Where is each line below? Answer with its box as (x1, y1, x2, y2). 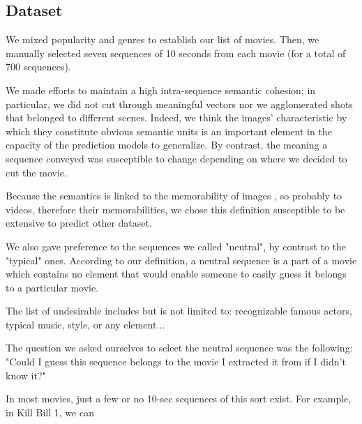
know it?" (6, 368, 46, 382)
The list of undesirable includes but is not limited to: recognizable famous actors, (6, 303, 352, 318)
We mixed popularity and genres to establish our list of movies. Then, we (6, 32, 319, 47)
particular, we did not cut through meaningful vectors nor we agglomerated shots (6, 96, 353, 111)
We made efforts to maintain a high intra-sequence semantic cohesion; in (6, 82, 316, 97)
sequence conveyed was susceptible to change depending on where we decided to (6, 151, 347, 165)
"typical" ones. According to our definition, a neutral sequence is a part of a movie (6, 252, 357, 267)
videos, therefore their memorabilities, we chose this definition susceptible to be (6, 202, 345, 216)
